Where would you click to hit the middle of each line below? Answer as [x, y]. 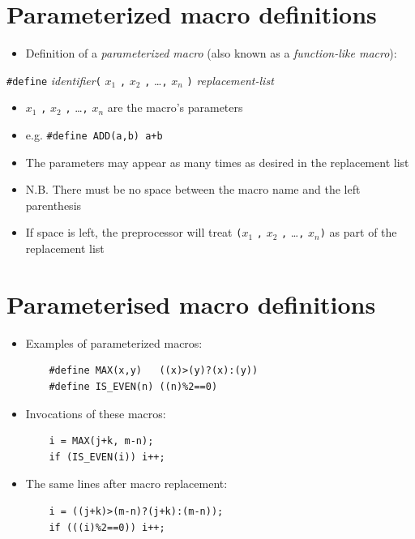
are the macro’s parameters [175, 107]
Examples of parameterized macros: [114, 342]
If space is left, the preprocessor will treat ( [134, 232]
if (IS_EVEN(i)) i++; [107, 457]
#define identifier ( [54, 80]
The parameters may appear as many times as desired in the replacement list [217, 162]
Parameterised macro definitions [191, 304]
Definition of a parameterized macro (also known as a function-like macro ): [211, 53]
